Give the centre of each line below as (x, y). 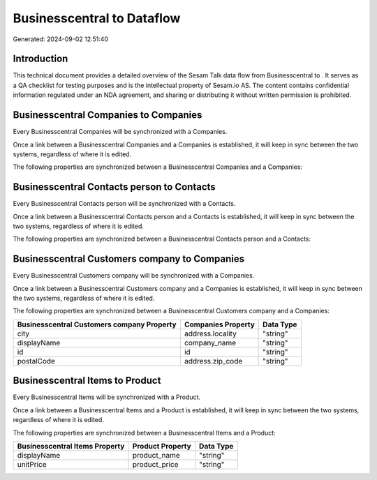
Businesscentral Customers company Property (97, 324)
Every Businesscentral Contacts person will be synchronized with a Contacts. (124, 204)
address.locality (210, 333)
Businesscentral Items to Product (87, 381)
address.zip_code (213, 361)
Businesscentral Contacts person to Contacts (114, 187)
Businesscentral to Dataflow (97, 18)
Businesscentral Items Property (71, 446)
